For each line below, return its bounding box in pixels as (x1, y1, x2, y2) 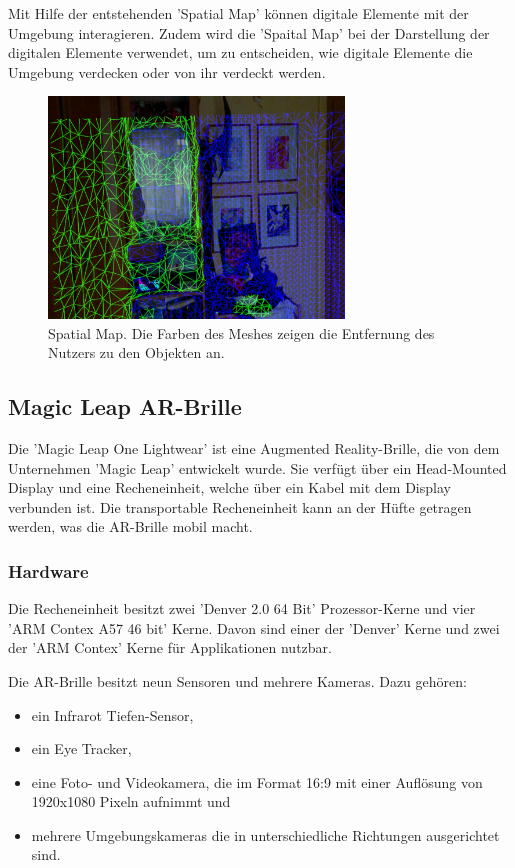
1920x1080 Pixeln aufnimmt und (31, 791, 231, 812)
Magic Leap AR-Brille (8, 391, 242, 422)
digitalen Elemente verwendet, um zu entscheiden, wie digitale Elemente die (8, 42, 473, 63)
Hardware (8, 558, 89, 583)
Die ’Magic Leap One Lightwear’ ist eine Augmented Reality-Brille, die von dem (8, 437, 500, 458)
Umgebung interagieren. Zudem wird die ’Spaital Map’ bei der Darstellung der (8, 22, 490, 43)
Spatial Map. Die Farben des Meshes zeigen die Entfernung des (48, 322, 435, 343)
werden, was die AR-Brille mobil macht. (8, 516, 253, 537)
